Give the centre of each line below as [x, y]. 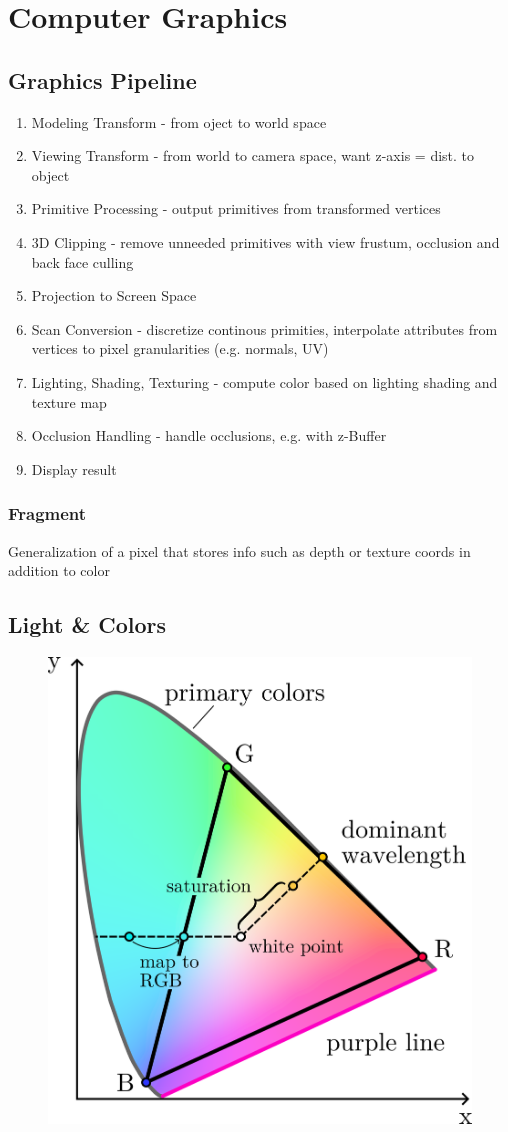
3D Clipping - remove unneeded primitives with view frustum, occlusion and [265, 241]
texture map [69, 401]
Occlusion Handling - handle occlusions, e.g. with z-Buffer [209, 435]
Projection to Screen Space [114, 295]
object [50, 174]
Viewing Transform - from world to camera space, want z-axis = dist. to [253, 155]
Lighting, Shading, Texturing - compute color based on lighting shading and [264, 381]
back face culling [82, 261]
